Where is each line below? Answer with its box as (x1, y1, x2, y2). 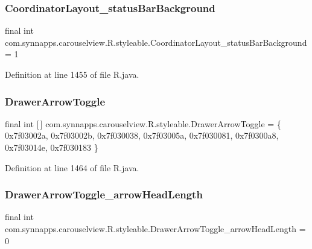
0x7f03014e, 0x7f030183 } (5, 141, 98, 153)
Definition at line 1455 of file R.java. (5, 68, 139, 80)
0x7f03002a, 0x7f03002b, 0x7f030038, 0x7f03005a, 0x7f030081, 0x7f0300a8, (5, 129, 279, 142)
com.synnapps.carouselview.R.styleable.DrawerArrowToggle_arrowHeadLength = (5, 222, 306, 235)
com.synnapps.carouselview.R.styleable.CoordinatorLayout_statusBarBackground (5, 36, 307, 48)
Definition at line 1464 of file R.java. (5, 161, 139, 174)
